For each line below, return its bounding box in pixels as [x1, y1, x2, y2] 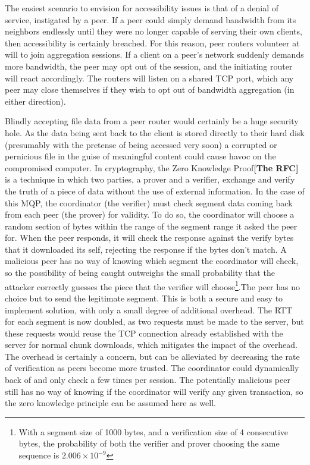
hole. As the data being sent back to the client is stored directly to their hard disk [5, 126, 305, 139]
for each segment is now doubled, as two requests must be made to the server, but [5, 315, 304, 328]
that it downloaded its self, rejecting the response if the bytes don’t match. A [5, 243, 287, 255]
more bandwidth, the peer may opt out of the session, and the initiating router [5, 59, 293, 72]
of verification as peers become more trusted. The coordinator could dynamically [5, 362, 299, 374]
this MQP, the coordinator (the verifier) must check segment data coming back [5, 196, 293, 209]
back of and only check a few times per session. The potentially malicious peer [5, 373, 290, 386]
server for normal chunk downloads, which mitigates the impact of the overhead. [5, 338, 298, 351]
